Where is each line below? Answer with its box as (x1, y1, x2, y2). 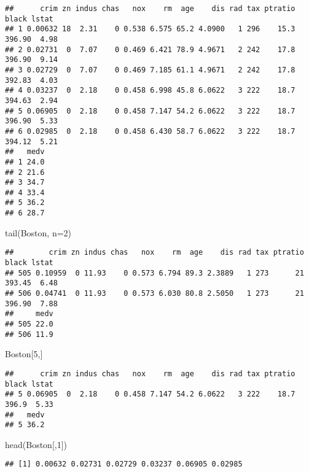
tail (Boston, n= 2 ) (5, 226, 72, 239)
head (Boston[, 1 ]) (5, 438, 68, 451)
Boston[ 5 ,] (5, 347, 43, 360)
